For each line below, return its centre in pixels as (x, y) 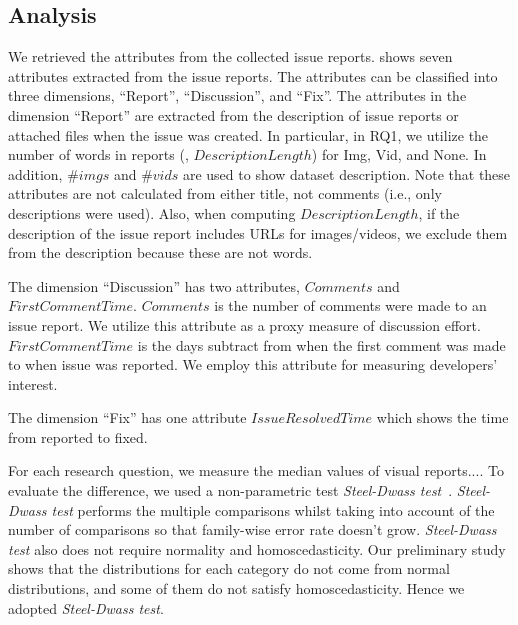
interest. (33, 383)
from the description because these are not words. (160, 252)
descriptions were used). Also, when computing (152, 212)
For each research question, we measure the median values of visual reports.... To (256, 470)
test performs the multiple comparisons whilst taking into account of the (273, 509)
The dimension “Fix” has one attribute (127, 417)
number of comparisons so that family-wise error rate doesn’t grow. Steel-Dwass (252, 529)
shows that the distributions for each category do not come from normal (229, 568)
